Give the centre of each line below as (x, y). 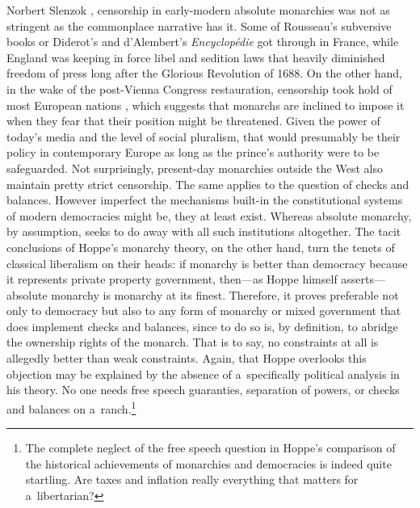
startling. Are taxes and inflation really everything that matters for (192, 479)
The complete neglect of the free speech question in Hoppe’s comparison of (210, 448)
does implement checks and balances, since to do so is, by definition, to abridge (202, 326)
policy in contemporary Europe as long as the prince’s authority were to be (193, 152)
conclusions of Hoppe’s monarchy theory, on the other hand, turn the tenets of (201, 247)
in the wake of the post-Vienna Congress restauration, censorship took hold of (199, 88)
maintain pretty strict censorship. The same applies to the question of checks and (208, 184)
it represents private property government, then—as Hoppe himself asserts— (196, 279)
